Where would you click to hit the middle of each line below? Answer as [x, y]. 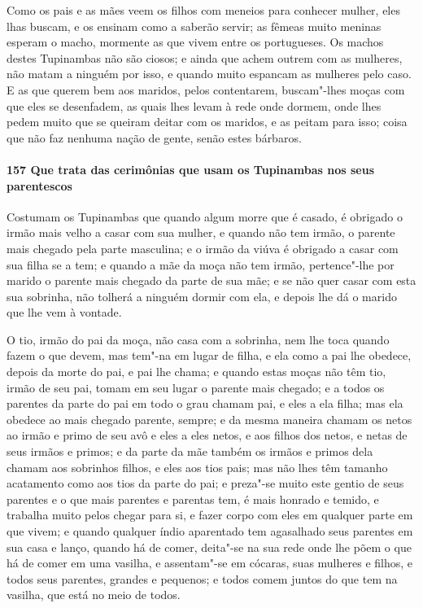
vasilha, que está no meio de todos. [94, 595]
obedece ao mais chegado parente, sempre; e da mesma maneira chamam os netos [209, 419]
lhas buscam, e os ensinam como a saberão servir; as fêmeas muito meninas [194, 26]
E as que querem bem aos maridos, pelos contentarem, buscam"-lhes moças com [206, 89]
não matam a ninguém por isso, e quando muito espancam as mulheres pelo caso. [209, 74]
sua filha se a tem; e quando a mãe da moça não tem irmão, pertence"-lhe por [201, 264]
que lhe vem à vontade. [64, 312]
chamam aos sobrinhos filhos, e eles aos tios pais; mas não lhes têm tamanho [197, 467]
